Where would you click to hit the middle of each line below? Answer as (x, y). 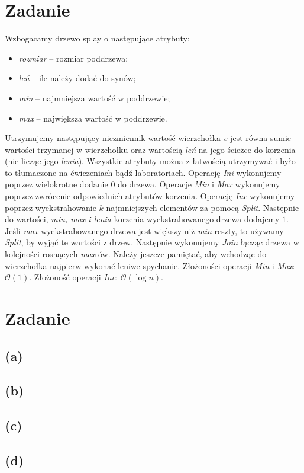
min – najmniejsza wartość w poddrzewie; (94, 98)
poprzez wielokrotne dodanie (56, 184)
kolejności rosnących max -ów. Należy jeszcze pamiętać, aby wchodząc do (136, 254)
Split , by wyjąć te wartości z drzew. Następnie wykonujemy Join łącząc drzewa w (152, 242)
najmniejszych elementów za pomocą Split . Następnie (203, 207)
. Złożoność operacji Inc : (74, 277)
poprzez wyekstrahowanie (51, 207)
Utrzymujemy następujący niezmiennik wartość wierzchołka (113, 138)
